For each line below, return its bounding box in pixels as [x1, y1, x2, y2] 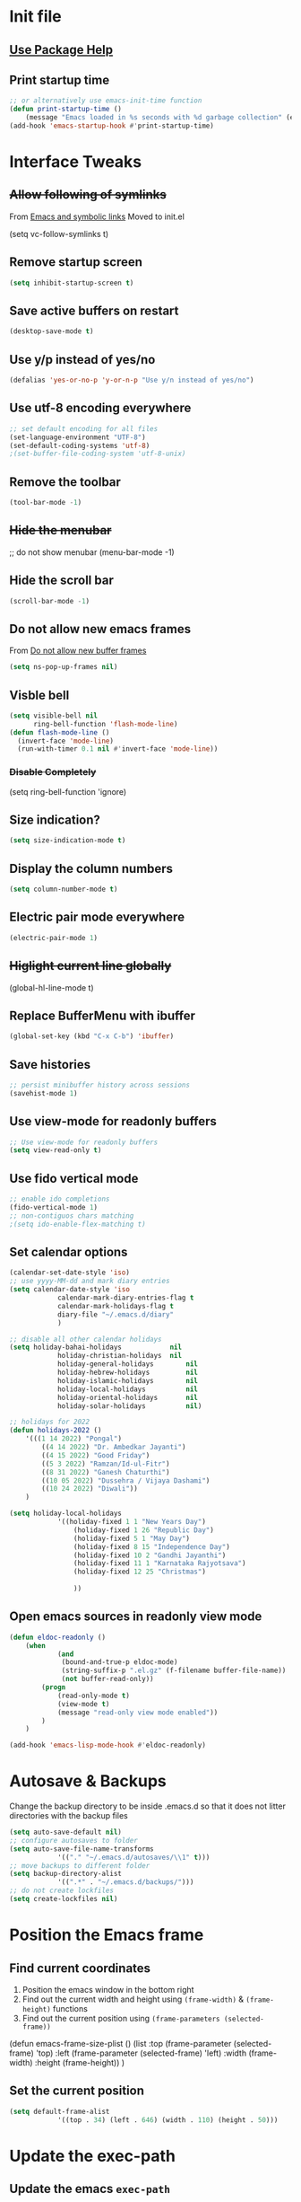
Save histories [9, 1057, 91, 1072]
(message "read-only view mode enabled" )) [56, 1708, 219, 1717]
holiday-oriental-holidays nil [56, 1393, 199, 1402]
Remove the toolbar [9, 474, 121, 489]
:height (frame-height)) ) [34, 2057, 125, 2067]
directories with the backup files [9, 1810, 128, 1821]
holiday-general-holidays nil [56, 1360, 199, 1369]
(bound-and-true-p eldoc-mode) [61, 1658, 178, 1667]
